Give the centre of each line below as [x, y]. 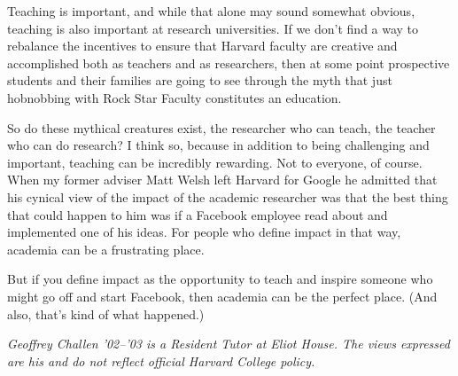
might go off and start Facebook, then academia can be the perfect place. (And [222, 296]
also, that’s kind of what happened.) [106, 313]
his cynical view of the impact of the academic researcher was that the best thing [228, 196]
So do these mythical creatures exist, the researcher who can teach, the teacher [221, 127]
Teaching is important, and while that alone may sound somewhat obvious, [211, 11]
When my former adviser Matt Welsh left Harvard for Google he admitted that [222, 180]
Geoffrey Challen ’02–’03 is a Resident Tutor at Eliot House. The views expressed [229, 344]
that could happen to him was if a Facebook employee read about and [198, 214]
